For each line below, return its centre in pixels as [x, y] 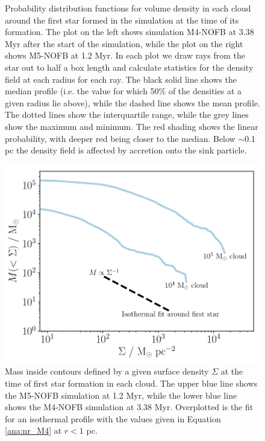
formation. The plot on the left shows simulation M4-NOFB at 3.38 [129, 32]
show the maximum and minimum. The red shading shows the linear [132, 126]
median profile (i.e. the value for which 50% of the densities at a [123, 91]
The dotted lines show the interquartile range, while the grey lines [127, 114]
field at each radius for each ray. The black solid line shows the [121, 79]
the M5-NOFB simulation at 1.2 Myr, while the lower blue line [121, 395]
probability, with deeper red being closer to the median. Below [120, 138]
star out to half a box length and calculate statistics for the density [129, 67]
